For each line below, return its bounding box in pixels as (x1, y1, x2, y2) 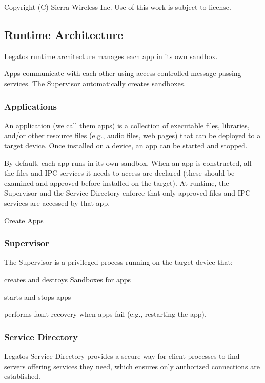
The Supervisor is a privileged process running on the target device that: (4, 257, 233, 267)
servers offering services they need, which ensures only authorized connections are (4, 360, 260, 371)
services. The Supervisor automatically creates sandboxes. (4, 78, 186, 88)
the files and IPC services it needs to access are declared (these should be (4, 167, 235, 178)
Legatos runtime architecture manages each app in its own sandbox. (4, 50, 218, 61)
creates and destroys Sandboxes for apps (4, 274, 131, 284)
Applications (4, 100, 57, 112)
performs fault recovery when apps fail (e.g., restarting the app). (4, 309, 207, 319)
